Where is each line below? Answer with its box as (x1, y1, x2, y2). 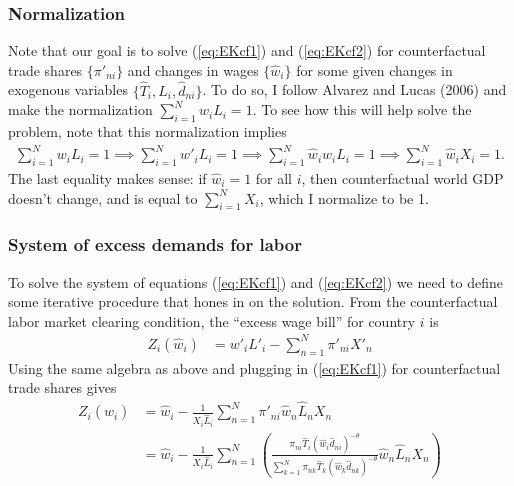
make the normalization (8, 99, 153, 120)
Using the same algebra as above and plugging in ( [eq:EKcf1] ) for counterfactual (8, 357, 501, 378)
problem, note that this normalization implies (8, 121, 287, 142)
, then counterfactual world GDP (301, 167, 504, 188)
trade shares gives (8, 377, 117, 398)
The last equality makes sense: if (8, 167, 207, 188)
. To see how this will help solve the (252, 99, 472, 120)
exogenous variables (8, 79, 128, 100)
